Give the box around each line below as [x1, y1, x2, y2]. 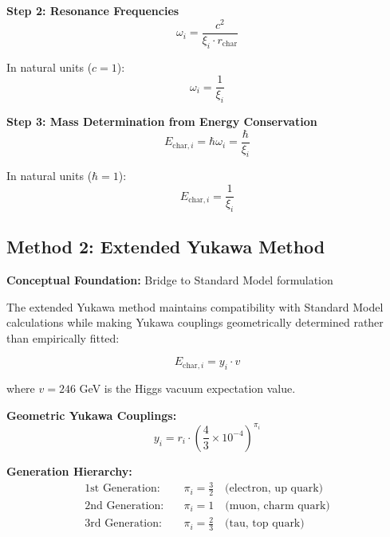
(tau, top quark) [225, 518, 305, 530]
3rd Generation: [85, 518, 162, 530]
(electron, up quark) [225, 483, 324, 495]
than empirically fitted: [6, 329, 120, 346]
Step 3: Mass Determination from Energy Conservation [6, 112, 317, 129]
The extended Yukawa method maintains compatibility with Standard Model [6, 298, 384, 315]
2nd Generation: [85, 500, 164, 512]
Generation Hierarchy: [6, 462, 132, 479]
